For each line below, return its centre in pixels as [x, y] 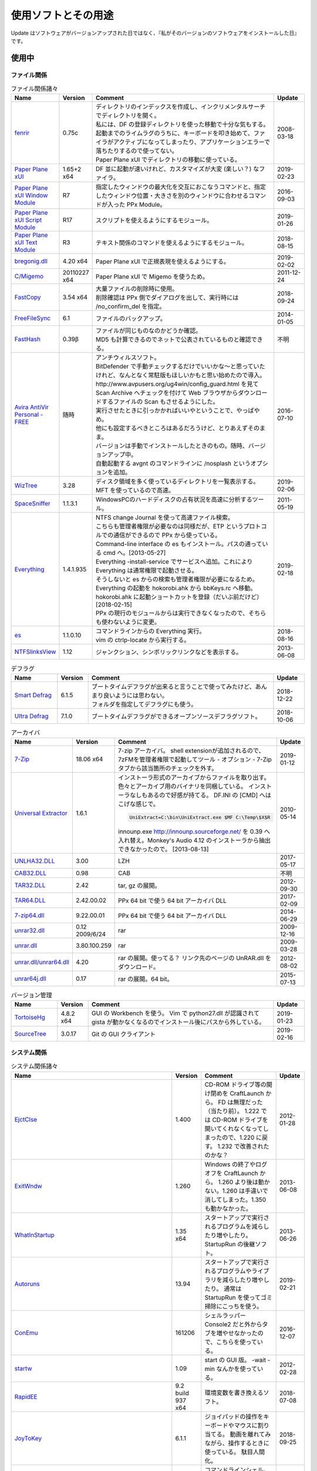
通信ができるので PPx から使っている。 [167, 535]
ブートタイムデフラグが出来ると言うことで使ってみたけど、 [173, 687]
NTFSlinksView [35, 652]
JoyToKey [28, 1438]
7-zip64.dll [29, 915]
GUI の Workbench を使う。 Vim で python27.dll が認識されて [176, 1013]
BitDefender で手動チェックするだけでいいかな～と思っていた [181, 367]
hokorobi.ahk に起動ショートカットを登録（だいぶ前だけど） [179, 597]
